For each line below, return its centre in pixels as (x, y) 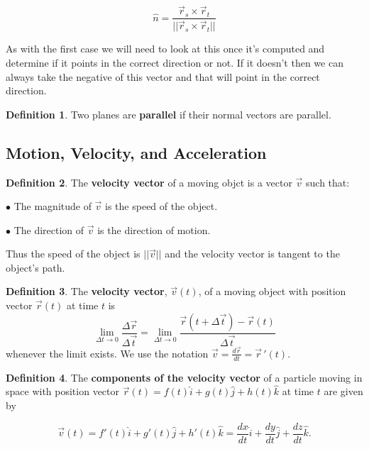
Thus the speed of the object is (73, 254)
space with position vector (63, 391)
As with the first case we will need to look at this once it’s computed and (165, 49)
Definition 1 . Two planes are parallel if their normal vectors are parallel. (169, 114)
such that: (328, 182)
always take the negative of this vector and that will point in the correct (163, 76)
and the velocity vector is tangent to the (252, 254)
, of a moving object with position (272, 291)
